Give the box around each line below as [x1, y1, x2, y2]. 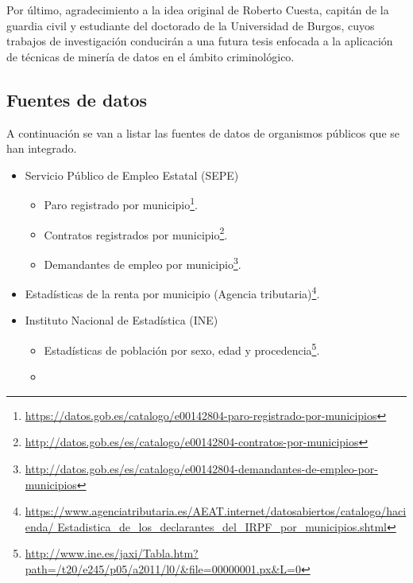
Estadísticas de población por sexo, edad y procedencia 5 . [44, 339, 320, 358]
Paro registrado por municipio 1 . [44, 194, 198, 213]
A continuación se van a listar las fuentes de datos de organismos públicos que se [6, 124, 399, 141]
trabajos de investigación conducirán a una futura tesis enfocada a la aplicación [6, 33, 393, 49]
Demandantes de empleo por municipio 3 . [44, 253, 241, 272]
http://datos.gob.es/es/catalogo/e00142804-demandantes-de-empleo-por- [25, 460, 378, 476]
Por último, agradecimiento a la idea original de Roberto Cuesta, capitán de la [6, 2, 389, 17]
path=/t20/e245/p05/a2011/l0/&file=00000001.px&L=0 [25, 560, 301, 577]
